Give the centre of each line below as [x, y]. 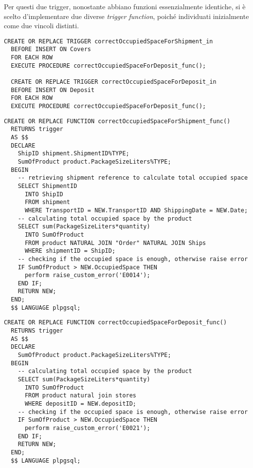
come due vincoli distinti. [42, 26]
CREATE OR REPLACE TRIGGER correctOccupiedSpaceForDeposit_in [114, 82]
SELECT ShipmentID [47, 186]
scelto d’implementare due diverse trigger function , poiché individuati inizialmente [126, 16]
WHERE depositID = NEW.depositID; [81, 404]
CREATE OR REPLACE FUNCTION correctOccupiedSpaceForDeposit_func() [116, 323]
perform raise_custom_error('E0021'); [87, 428]
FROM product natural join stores [81, 396]
